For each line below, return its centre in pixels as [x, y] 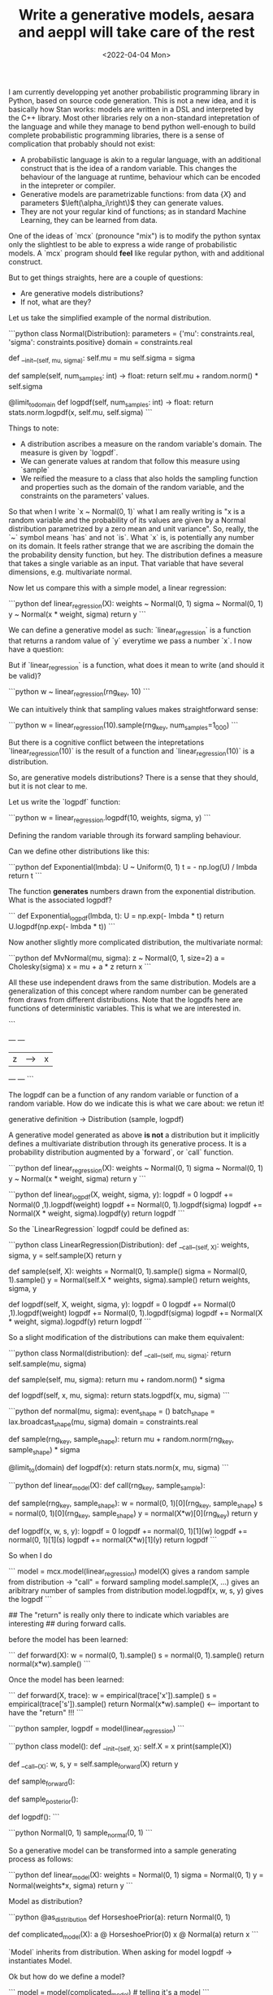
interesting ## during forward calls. [67, 1624]
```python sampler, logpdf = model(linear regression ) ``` [97, 1729]
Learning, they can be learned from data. [89, 220]
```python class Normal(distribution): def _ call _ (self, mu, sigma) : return [120, 1354]
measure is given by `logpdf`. [69, 452]
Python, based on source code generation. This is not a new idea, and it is [132, 100]
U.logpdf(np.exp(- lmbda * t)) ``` [62, 926]
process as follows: [41, 1859]
